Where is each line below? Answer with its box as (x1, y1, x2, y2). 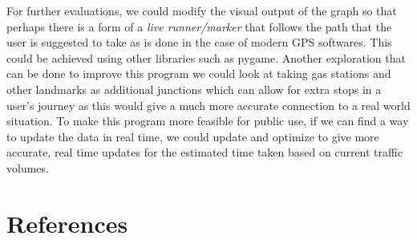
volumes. (6, 159, 49, 176)
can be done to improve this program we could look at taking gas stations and (6, 65, 391, 82)
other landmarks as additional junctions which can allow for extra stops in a (6, 80, 382, 97)
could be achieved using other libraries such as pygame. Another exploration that (6, 49, 406, 66)
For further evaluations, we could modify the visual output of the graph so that (6, 2, 397, 18)
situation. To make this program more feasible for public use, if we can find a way (6, 112, 409, 129)
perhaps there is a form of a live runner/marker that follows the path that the (6, 18, 392, 35)
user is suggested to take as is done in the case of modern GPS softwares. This (6, 34, 392, 51)
